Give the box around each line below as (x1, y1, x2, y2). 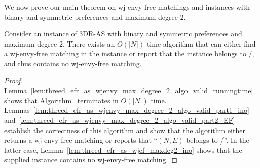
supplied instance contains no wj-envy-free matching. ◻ (4, 154, 178, 165)
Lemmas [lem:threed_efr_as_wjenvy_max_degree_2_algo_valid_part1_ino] (4, 105, 249, 115)
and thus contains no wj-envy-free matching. (4, 58, 142, 68)
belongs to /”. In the (186, 135, 249, 145)
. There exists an (62, 38, 115, 49)
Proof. (4, 75, 23, 86)
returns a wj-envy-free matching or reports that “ (4, 135, 158, 145)
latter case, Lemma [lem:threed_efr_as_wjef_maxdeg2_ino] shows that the (4, 144, 242, 155)
